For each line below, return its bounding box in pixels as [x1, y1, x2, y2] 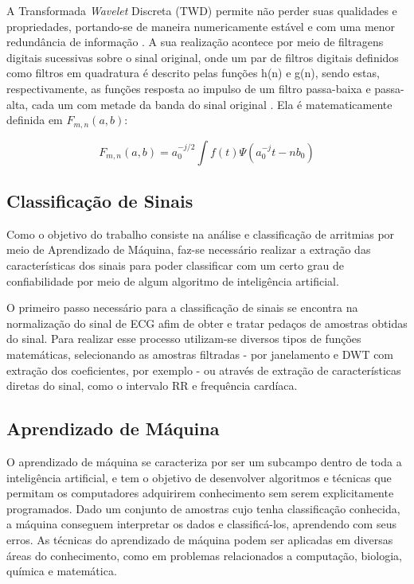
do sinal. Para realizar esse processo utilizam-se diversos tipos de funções [6, 330, 361, 347]
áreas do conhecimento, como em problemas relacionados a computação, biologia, [6, 547, 402, 563]
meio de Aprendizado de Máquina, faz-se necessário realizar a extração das [6, 241, 371, 258]
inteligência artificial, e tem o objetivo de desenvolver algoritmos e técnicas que [6, 469, 392, 485]
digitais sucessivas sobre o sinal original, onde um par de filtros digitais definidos [6, 49, 399, 65]
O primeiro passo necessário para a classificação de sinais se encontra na [6, 299, 358, 316]
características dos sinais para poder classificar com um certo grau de [6, 257, 344, 273]
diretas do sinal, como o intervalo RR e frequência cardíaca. [6, 377, 298, 394]
